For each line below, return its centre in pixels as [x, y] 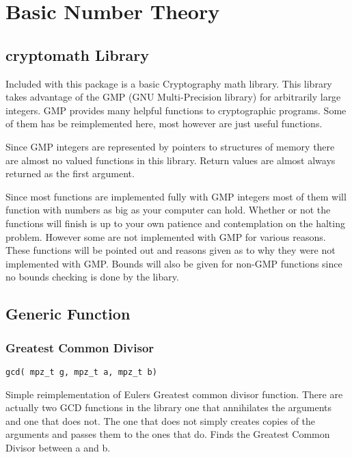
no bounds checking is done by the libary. [92, 277]
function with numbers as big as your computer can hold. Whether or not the [168, 210]
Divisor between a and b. [58, 447]
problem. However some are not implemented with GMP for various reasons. [166, 236]
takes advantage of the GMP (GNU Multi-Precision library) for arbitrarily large [173, 97]
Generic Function [68, 314]
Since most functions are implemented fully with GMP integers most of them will [176, 196]
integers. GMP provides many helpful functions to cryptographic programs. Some [176, 110]
